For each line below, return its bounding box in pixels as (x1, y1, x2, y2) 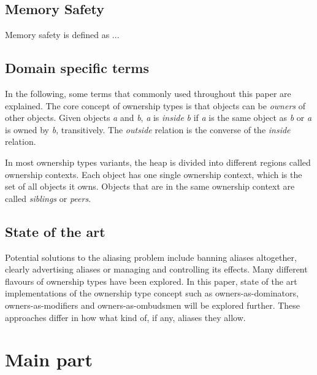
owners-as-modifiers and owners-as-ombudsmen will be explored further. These (5, 298, 300, 311)
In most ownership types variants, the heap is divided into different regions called (5, 155, 311, 168)
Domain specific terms (5, 58, 149, 77)
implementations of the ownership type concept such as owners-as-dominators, (5, 287, 299, 300)
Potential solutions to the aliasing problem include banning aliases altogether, (5, 250, 297, 263)
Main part (5, 347, 93, 372)
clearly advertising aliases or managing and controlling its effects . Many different (5, 263, 308, 276)
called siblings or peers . (5, 191, 91, 204)
